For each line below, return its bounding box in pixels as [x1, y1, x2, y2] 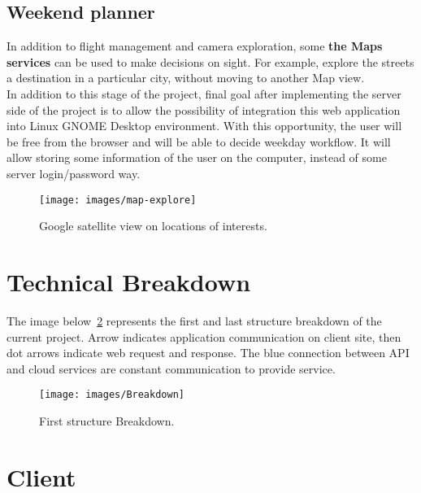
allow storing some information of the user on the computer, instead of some [7, 149, 387, 166]
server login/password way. [7, 164, 141, 181]
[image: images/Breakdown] [39, 389, 184, 401]
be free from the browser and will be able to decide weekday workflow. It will [7, 133, 391, 150]
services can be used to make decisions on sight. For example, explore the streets [7, 53, 414, 70]
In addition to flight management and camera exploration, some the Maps [7, 37, 383, 55]
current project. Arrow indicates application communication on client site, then [7, 328, 401, 345]
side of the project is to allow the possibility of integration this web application [7, 101, 401, 118]
